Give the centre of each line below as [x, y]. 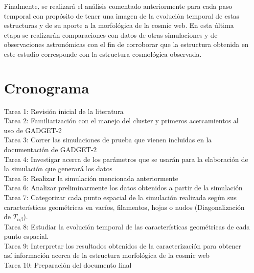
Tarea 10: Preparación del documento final [68, 265]
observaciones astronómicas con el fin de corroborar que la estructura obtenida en [126, 44]
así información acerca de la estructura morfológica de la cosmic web [107, 255]
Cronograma [47, 87]
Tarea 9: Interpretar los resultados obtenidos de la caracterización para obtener [123, 245]
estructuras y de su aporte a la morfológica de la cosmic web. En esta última [119, 25]
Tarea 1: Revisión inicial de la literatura [64, 111]
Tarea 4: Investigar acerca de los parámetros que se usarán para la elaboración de [126, 159]
